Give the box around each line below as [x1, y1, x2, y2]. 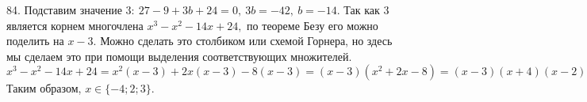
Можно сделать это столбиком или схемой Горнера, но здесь [100, 32, 393, 49]
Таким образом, [6, 80, 82, 96]
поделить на [6, 32, 64, 49]
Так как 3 [343, 2, 389, 17]
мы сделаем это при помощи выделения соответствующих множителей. [6, 47, 352, 64]
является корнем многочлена [6, 17, 144, 33]
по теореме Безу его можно [247, 17, 378, 33]
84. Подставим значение [6, 2, 122, 17]
